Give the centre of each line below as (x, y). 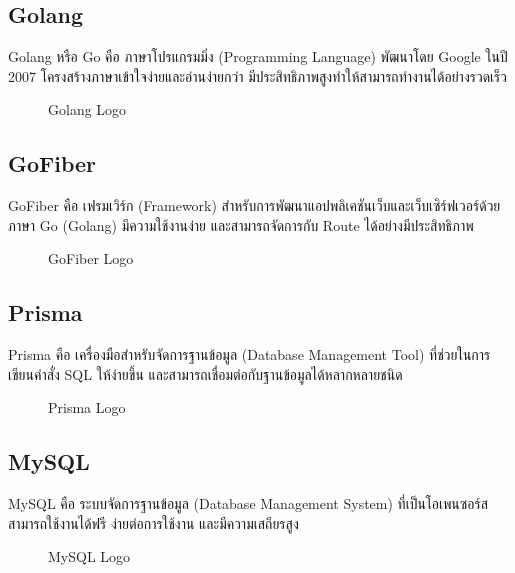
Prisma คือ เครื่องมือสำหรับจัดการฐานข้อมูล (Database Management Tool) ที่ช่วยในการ (249, 354)
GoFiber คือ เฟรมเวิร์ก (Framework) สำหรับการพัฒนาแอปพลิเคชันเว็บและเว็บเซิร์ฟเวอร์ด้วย (254, 205)
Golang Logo (87, 109)
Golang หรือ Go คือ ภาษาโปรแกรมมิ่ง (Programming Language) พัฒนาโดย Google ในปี (258, 56)
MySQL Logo (89, 556)
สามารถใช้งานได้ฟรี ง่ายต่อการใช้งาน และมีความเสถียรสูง (153, 522)
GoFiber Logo (91, 258)
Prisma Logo (87, 407)
